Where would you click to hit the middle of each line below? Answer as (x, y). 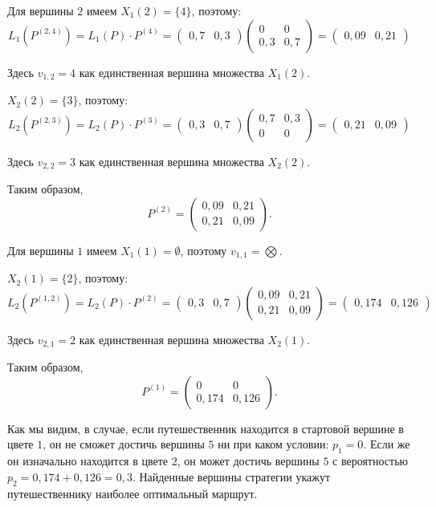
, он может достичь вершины (248, 461)
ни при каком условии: (273, 444)
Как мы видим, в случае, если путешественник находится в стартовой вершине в (206, 428)
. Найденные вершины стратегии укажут (231, 476)
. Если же (387, 444)
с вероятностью (370, 461)
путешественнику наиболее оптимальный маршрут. (132, 493)
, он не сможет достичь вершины (124, 444)
